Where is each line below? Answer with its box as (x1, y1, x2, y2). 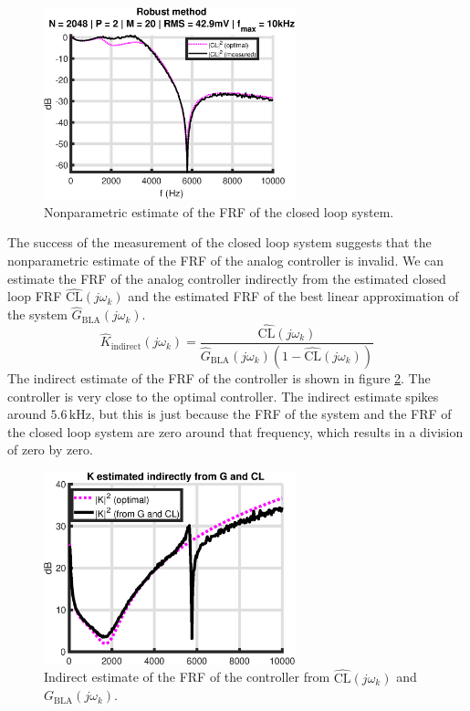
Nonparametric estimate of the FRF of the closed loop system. (44, 202, 394, 221)
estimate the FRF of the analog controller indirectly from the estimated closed (7, 268, 446, 288)
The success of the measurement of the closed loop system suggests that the (7, 233, 432, 252)
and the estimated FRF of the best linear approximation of (128, 287, 459, 306)
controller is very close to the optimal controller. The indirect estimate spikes (7, 386, 439, 405)
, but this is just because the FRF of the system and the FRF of (90, 404, 452, 423)
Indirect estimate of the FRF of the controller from (44, 667, 330, 686)
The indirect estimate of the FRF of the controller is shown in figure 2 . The (7, 368, 431, 387)
